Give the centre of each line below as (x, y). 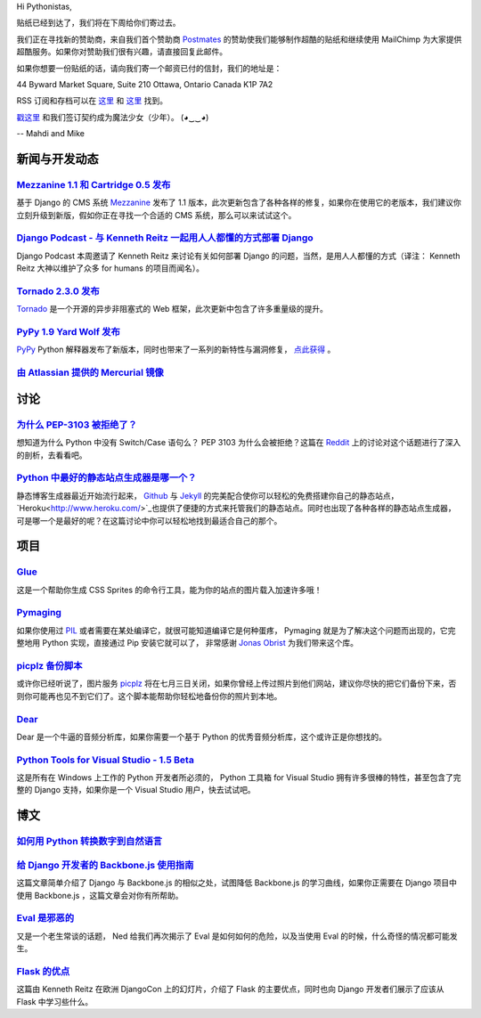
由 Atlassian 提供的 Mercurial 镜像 (90, 372)
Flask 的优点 (43, 971)
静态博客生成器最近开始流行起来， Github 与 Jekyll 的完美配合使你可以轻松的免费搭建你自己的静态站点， (208, 495)
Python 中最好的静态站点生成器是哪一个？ (106, 478)
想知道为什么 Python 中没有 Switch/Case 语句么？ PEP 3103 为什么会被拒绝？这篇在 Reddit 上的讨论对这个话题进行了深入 (239, 443)
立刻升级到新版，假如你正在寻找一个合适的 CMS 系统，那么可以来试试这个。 (156, 215)
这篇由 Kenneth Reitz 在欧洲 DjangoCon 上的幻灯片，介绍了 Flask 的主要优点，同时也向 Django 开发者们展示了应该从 (230, 989)
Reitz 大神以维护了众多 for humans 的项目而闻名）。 (110, 268)
